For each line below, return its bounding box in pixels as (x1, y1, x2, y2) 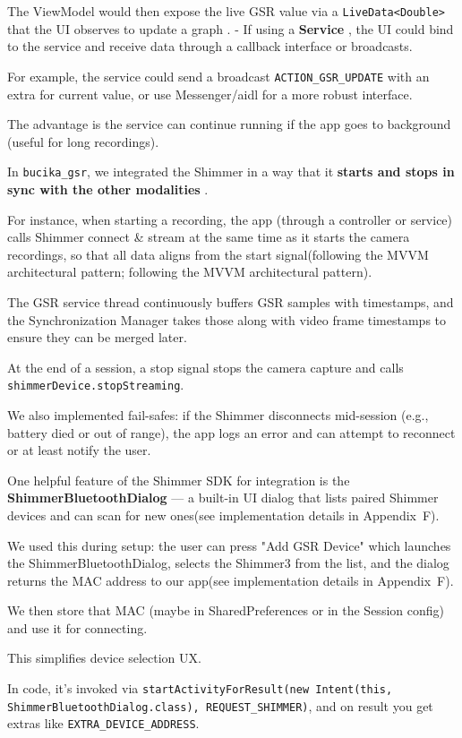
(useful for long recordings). (7, 132, 159, 150)
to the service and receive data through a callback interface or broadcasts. (7, 37, 413, 56)
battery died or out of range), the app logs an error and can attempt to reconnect (7, 423, 456, 442)
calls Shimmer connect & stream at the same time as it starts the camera (7, 227, 410, 246)
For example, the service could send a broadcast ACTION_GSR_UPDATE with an (7, 66, 430, 85)
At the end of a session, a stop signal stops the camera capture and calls (7, 357, 404, 376)
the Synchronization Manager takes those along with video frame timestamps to (7, 310, 447, 329)
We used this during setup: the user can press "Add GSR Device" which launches (7, 536, 451, 554)
